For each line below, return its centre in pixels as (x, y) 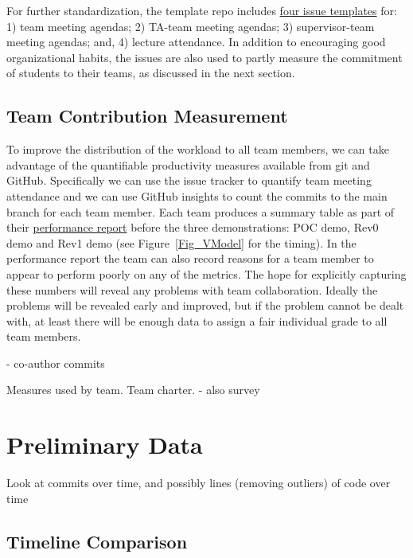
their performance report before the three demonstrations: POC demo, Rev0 (193, 227)
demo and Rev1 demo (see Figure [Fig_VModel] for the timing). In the (181, 242)
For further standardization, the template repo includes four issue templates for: (202, 10)
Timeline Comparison (97, 541)
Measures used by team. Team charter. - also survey (133, 390)
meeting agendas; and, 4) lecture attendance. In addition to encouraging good (196, 42)
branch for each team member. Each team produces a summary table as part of (201, 211)
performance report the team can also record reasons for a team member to (190, 258)
